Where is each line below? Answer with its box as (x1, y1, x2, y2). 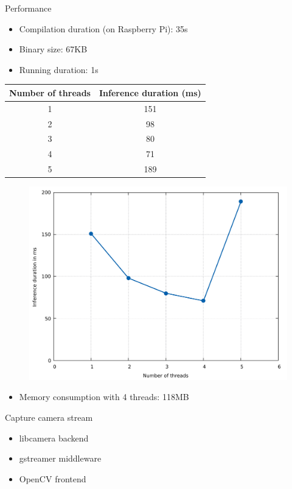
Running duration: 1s (19, 63, 99, 76)
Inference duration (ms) (99, 86, 201, 99)
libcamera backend (19, 431, 89, 444)
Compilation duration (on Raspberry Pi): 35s (19, 22, 188, 35)
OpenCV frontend (19, 472, 86, 485)
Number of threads (9, 86, 91, 99)
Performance (5, 2, 52, 14)
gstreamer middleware (19, 452, 102, 465)
